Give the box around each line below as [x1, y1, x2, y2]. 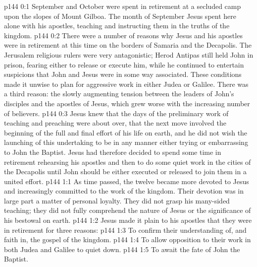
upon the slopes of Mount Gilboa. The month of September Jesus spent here [4, 10, 236, 21]
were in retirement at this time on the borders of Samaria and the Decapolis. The [4, 40, 252, 50]
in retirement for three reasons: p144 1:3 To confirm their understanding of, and [4, 224, 247, 235]
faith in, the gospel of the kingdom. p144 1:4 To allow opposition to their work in [4, 234, 251, 245]
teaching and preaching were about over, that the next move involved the [4, 118, 226, 128]
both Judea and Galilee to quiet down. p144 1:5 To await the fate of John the [4, 244, 240, 254]
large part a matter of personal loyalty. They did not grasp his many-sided [4, 195, 230, 205]
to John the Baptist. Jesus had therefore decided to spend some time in [4, 146, 221, 157]
